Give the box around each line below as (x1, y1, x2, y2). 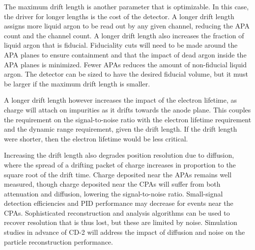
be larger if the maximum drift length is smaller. (4, 78, 150, 88)
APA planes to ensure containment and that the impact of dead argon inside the (4, 49, 247, 59)
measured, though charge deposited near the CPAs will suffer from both (4, 179, 221, 189)
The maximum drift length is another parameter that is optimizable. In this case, (4, 1, 249, 11)
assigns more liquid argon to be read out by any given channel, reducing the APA (4, 21, 250, 31)
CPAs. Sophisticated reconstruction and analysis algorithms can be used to (4, 207, 230, 218)
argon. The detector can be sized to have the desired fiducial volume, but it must (4, 69, 248, 79)
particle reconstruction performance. (4, 236, 113, 247)
